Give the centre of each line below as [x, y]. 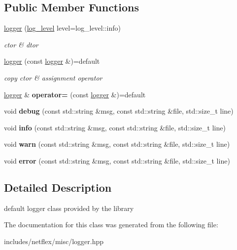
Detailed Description [58, 187]
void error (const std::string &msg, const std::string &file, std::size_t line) [117, 160]
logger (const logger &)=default [52, 61]
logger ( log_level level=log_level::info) [62, 28]
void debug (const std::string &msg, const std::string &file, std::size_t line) [119, 111]
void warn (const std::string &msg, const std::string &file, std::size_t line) [117, 144]
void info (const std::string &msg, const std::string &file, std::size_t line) [115, 127]
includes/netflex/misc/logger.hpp [54, 241]
